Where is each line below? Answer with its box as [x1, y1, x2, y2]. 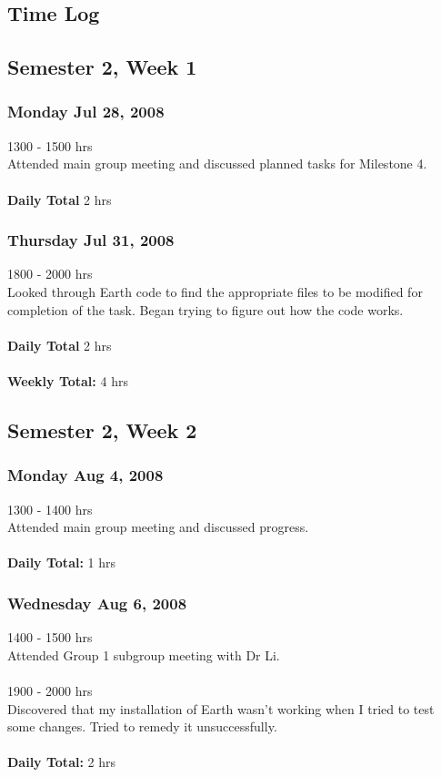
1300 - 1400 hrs [7, 499, 93, 518]
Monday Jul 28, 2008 [7, 100, 165, 123]
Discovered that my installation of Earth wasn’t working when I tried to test [7, 699, 435, 718]
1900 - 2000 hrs [7, 680, 93, 700]
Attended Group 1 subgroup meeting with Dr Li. [7, 645, 280, 664]
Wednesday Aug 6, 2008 [7, 591, 187, 614]
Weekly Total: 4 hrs [7, 371, 128, 390]
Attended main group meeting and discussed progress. [7, 517, 309, 537]
